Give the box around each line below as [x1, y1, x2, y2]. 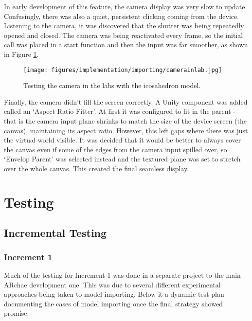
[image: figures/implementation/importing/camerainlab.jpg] [23, 66, 222, 73]
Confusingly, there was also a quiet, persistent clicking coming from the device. [4, 11, 239, 21]
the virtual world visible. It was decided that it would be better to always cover [4, 135, 241, 145]
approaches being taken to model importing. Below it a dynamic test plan [4, 289, 224, 299]
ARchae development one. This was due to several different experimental [4, 279, 221, 289]
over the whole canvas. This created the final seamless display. [4, 163, 189, 173]
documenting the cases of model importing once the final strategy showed [4, 298, 223, 308]
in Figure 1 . [4, 49, 39, 59]
